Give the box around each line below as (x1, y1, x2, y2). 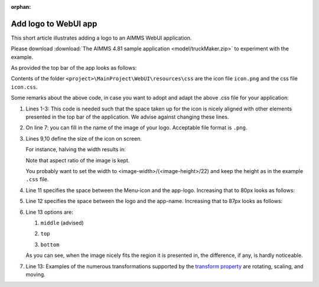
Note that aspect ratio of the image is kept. (25, 156, 130, 164)
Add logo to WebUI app (11, 18, 97, 29)
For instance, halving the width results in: (25, 146, 126, 153)
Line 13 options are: (25, 208, 73, 216)
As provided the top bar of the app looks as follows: (11, 64, 137, 71)
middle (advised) (40, 219, 84, 226)
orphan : (11, 4, 31, 10)
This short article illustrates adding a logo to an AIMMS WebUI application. (11, 34, 192, 41)
